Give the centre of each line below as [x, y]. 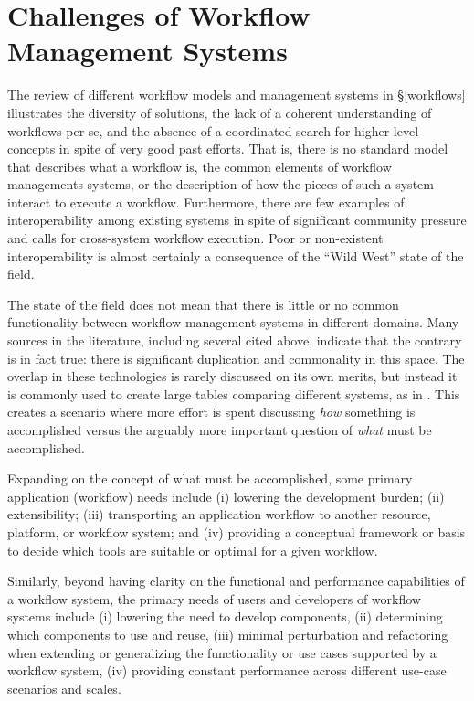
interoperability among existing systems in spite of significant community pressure [237, 220]
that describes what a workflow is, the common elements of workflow [200, 166]
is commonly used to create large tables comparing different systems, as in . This [234, 393]
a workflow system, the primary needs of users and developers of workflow [214, 598]
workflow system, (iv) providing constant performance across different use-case [227, 670]
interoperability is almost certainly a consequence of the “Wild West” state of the [236, 255]
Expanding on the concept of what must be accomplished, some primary [210, 478]
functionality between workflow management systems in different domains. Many [233, 322]
